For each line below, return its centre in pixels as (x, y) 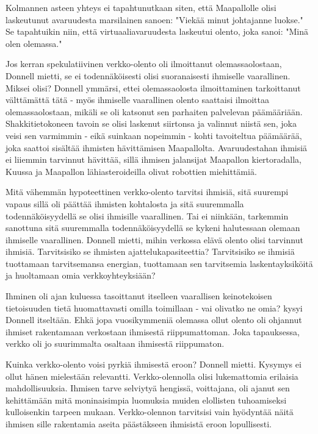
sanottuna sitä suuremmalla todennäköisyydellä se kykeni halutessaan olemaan (153, 228)
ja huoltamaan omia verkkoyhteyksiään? (81, 275)
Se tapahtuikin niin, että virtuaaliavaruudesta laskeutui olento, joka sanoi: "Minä (157, 31)
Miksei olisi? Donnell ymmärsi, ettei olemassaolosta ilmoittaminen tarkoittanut (153, 87)
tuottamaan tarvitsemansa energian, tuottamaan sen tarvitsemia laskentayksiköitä (159, 263)
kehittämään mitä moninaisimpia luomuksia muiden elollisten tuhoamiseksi (146, 400)
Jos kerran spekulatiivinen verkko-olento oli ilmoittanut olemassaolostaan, (144, 64)
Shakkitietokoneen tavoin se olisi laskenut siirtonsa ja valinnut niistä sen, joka (151, 123)
